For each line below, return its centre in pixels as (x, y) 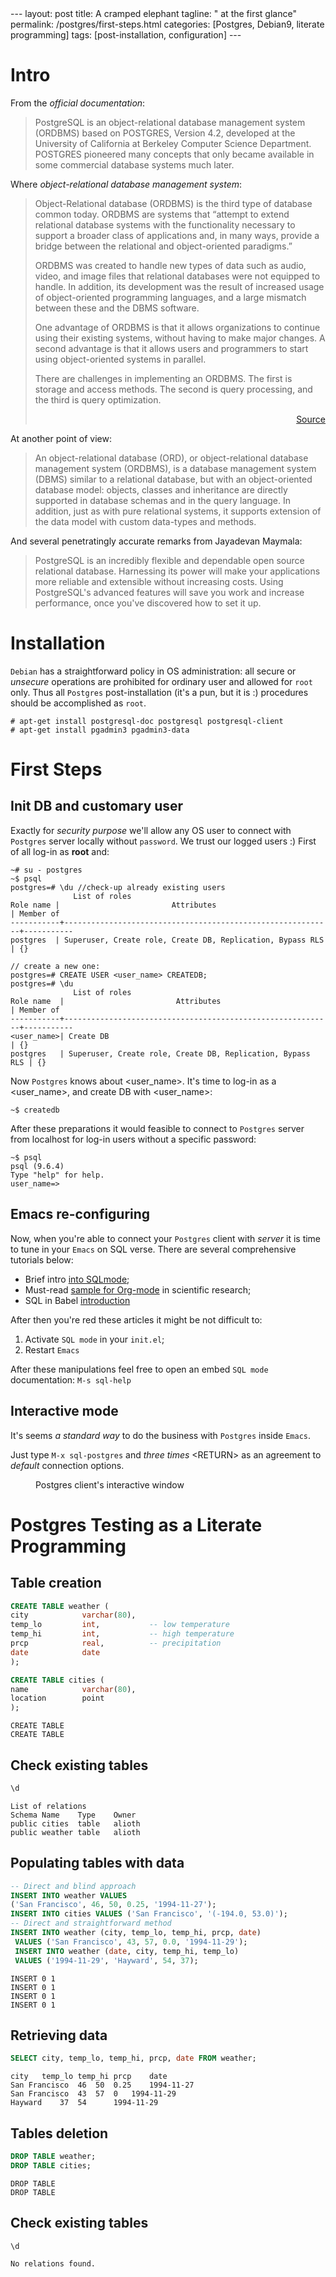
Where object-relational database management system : (126, 184)
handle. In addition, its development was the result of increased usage (179, 286)
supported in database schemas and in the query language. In (162, 500)
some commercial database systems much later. (134, 164)
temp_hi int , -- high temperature (122, 1634)
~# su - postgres (46, 870)
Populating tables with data (97, 1863)
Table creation (56, 1583)
